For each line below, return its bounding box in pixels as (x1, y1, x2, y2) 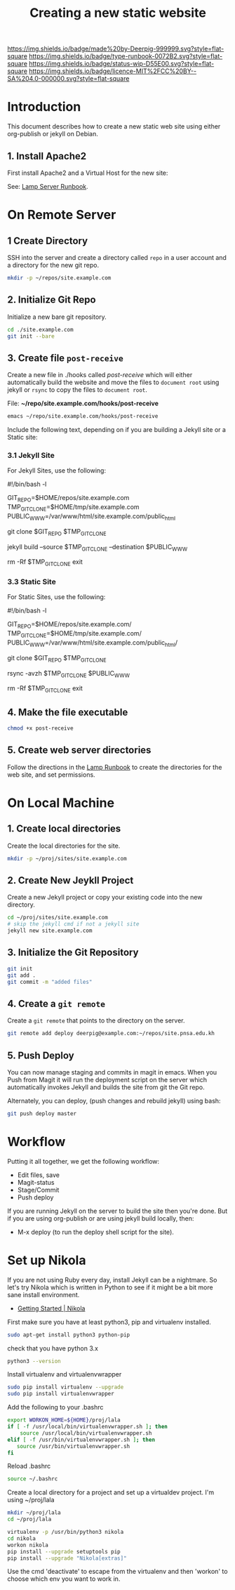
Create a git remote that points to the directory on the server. (7, 1016, 185, 1025)
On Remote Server (7, 207, 116, 223)
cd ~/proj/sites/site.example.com (7, 914, 109, 921)
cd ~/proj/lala (7, 1516, 52, 1523)
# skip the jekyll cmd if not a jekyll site (7, 921, 140, 928)
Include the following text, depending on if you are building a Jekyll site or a (7, 426, 227, 434)
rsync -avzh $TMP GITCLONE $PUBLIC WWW (7, 669, 130, 679)
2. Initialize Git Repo (7, 294, 96, 306)
